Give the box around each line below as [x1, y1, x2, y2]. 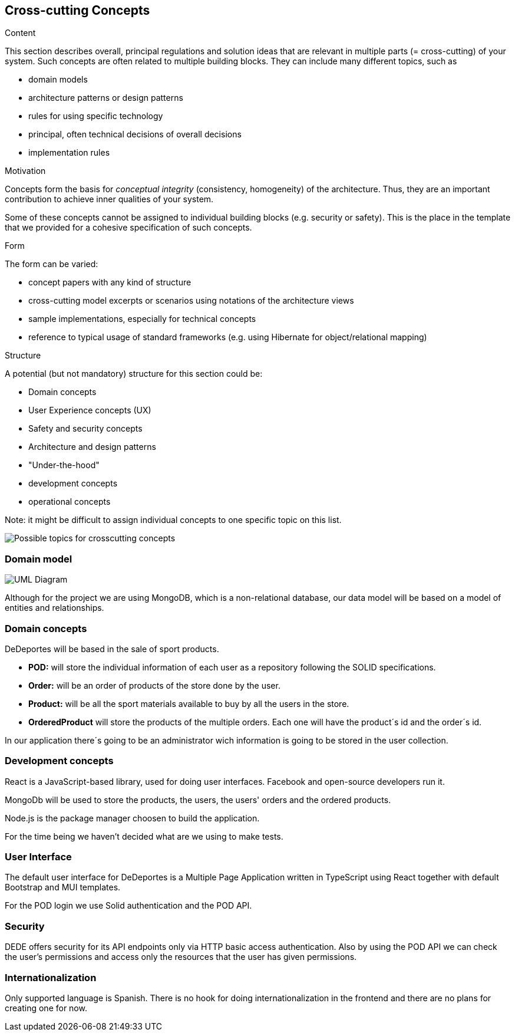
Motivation [5, 166, 46, 176]
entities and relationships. [5, 603, 104, 613]
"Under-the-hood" [28, 460, 100, 471]
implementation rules [28, 147, 110, 158]
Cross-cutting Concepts [5, 3, 150, 18]
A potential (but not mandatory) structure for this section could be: [5, 369, 263, 379]
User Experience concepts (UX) [28, 405, 151, 416]
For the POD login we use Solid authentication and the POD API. [5, 900, 252, 911]
